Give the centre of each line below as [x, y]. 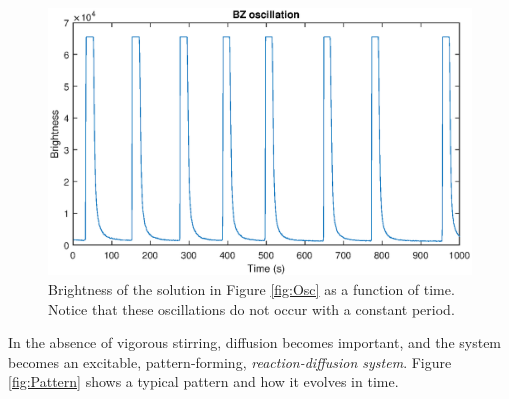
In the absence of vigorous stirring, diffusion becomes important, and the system [255, 342]
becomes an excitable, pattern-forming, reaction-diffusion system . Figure [230, 361]
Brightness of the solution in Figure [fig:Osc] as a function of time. [251, 289]
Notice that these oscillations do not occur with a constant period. [251, 308]
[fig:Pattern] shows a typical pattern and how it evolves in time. [203, 381]
